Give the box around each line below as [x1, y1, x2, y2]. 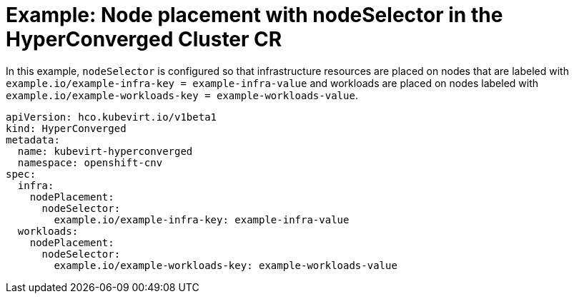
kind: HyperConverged [6, 122, 127, 134]
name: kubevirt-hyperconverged [17, 145, 193, 157]
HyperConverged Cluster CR [6, 27, 282, 51]
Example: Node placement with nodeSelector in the [6, 3, 503, 27]
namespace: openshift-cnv [17, 156, 163, 168]
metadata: [6, 133, 60, 146]
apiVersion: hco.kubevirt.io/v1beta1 [6, 111, 217, 123]
